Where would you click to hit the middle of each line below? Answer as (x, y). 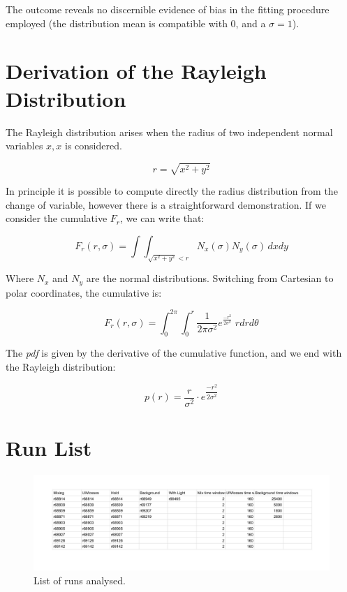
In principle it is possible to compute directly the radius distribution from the (172, 191)
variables (24, 146)
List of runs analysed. (80, 580)
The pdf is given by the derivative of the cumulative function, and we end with (174, 353)
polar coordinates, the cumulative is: (84, 292)
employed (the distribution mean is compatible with (117, 23)
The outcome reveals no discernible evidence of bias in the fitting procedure (168, 9)
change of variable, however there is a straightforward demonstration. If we (166, 204)
